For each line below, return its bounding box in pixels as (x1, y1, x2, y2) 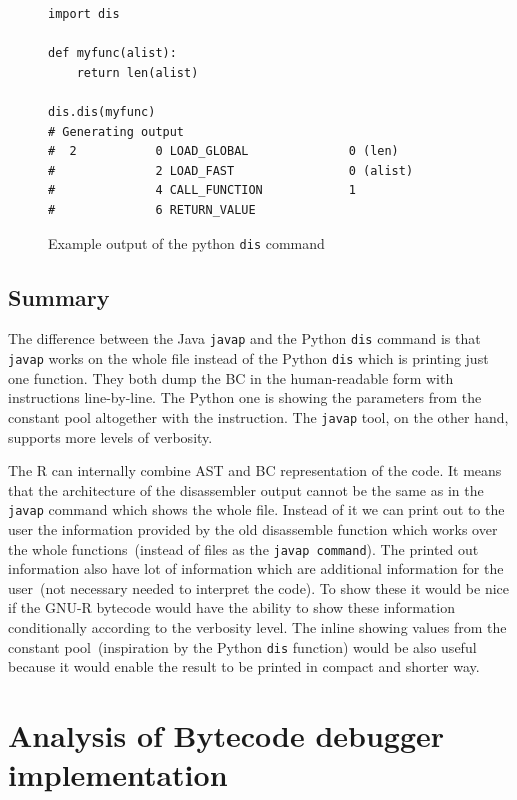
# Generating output (48, 124, 185, 139)
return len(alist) (76, 65, 199, 80)
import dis (48, 7, 120, 21)
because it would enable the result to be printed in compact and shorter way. (8, 656, 480, 677)
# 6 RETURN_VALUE (48, 202, 256, 217)
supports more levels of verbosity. (8, 426, 213, 447)
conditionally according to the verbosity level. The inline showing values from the (8, 617, 507, 638)
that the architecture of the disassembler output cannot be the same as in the (8, 479, 484, 500)
